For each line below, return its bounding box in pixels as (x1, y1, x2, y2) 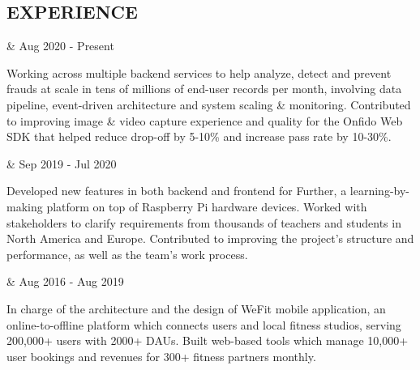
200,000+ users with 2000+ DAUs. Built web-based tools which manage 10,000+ (6, 332, 409, 349)
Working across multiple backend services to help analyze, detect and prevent (6, 64, 392, 81)
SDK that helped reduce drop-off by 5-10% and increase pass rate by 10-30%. (6, 128, 392, 145)
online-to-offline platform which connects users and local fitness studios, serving (6, 316, 401, 333)
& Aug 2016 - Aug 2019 (6, 273, 124, 290)
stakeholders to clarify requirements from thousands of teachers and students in (6, 214, 401, 231)
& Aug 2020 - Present (6, 37, 114, 54)
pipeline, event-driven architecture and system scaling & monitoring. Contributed (6, 96, 411, 113)
